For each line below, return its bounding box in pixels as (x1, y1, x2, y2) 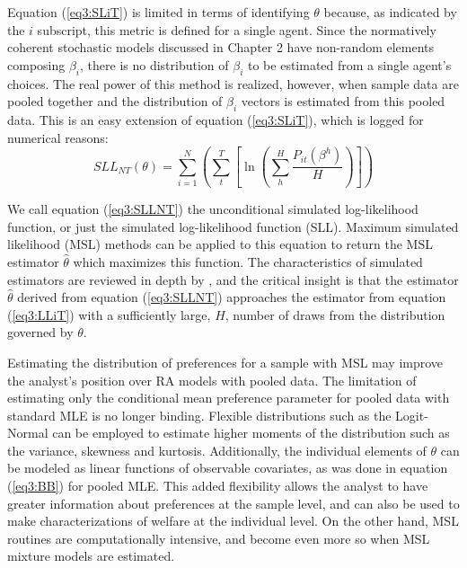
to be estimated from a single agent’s (248, 55, 452, 74)
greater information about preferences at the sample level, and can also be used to (7, 493, 460, 512)
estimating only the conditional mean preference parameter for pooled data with (7, 388, 450, 407)
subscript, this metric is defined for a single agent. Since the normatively (37, 20, 436, 39)
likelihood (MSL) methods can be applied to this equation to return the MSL (7, 235, 433, 253)
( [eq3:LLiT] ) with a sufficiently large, (7, 305, 211, 324)
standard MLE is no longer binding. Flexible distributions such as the (7, 405, 392, 424)
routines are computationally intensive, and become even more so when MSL (7, 528, 430, 547)
